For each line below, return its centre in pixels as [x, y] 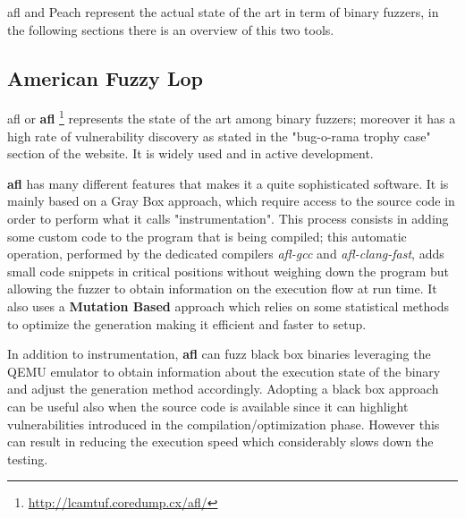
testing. [28, 459]
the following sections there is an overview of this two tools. [171, 29]
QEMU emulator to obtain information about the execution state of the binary [224, 371]
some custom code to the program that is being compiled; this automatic [207, 236]
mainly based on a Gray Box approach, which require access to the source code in [231, 201]
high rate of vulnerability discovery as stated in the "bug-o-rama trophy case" [219, 136]
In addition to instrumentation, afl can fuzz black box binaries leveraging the [219, 354]
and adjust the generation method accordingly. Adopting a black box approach [223, 389]
